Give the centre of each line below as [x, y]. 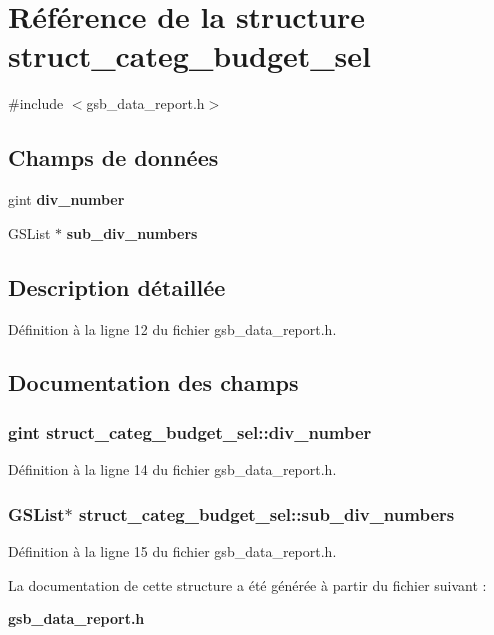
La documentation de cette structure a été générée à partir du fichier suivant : [247, 584]
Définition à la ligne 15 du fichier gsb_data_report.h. [172, 550]
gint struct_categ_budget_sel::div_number [190, 431]
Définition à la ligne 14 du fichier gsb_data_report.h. [172, 469]
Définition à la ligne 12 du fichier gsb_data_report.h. [172, 328]
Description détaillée [117, 286]
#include [36, 103]
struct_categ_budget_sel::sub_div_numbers [266, 513]
